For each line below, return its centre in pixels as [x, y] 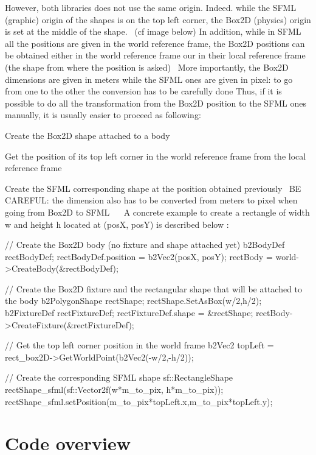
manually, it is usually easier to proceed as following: [103, 115]
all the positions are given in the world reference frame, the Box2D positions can [155, 43]
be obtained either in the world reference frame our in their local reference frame [155, 55]
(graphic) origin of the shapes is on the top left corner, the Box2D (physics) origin [158, 19]
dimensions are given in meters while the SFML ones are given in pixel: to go [149, 79]
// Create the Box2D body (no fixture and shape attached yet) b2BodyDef [145, 245]
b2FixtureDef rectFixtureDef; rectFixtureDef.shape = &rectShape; [129, 313]
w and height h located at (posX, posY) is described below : [117, 224]
